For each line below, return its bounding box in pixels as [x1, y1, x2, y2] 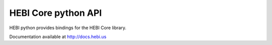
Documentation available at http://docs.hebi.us [9, 34, 107, 40]
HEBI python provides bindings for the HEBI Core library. [9, 25, 126, 31]
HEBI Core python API [9, 7, 102, 18]
